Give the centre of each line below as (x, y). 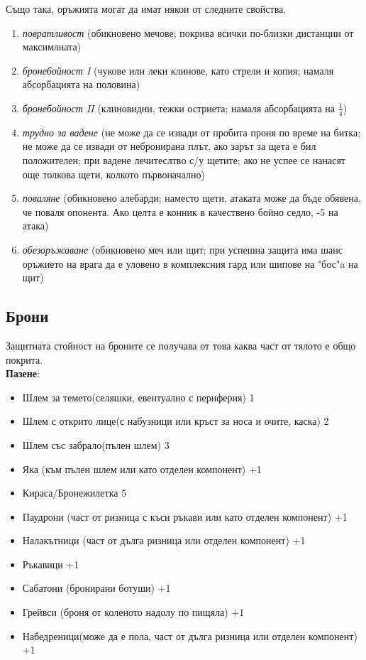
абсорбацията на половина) (81, 84)
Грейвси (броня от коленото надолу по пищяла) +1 (133, 612)
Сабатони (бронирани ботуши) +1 (96, 588)
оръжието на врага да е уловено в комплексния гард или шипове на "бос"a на (190, 263)
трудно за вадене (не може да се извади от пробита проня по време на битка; (192, 132)
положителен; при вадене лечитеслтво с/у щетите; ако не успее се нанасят (184, 159)
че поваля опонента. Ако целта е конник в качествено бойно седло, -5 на (180, 211)
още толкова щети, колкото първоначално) (113, 174)
